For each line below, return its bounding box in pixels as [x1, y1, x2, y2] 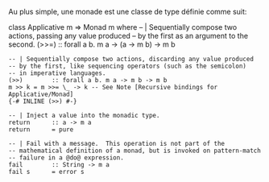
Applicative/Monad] [8, 90, 74, 98]
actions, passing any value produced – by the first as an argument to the [8, 31, 248, 40]
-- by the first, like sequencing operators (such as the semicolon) [8, 62, 247, 70]
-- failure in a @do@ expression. [8, 154, 125, 162]
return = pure [8, 126, 74, 134]
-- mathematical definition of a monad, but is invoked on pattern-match [8, 147, 262, 155]
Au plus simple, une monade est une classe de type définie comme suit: [8, 7, 247, 16]
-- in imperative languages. [8, 69, 106, 77]
